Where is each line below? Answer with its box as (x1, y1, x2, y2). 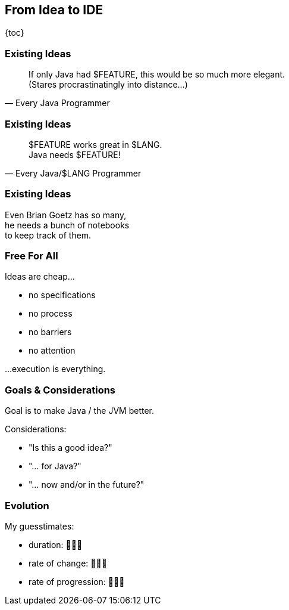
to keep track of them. (5, 230, 92, 240)
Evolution (5, 499, 49, 512)
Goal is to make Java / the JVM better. (5, 405, 155, 416)
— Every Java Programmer (5, 98, 110, 109)
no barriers (29, 327, 72, 337)
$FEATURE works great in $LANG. (29, 139, 162, 150)
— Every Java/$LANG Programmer (5, 168, 142, 178)
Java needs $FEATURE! (29, 149, 121, 160)
